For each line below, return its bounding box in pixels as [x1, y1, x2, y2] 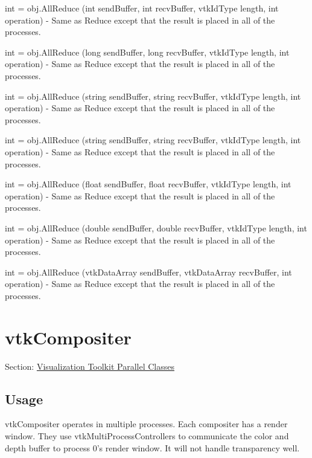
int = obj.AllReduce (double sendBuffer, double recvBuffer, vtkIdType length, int [5, 221, 307, 234]
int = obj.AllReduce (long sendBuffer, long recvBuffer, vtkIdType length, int [5, 45, 290, 58]
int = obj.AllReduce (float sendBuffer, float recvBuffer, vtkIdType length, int [5, 178, 291, 190]
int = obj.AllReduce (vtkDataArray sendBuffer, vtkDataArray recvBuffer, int [5, 265, 292, 278]
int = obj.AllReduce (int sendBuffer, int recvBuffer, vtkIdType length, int [5, 2, 279, 14]
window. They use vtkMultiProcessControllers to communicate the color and [5, 429, 289, 442]
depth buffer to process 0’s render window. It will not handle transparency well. [5, 441, 300, 454]
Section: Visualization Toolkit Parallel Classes [5, 360, 174, 372]
